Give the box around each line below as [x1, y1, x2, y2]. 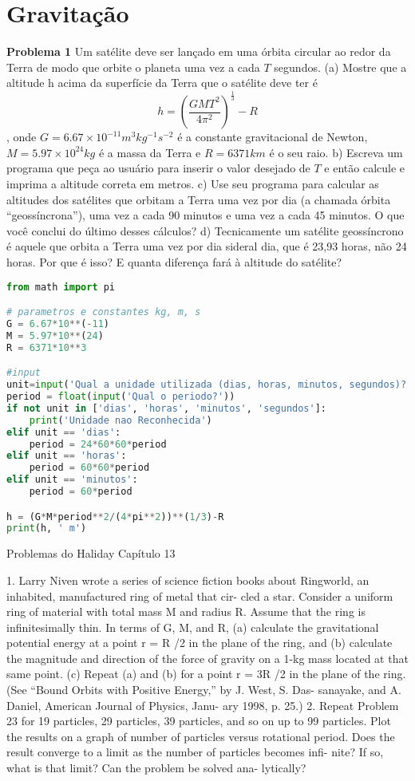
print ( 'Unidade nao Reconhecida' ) [29, 414, 212, 426]
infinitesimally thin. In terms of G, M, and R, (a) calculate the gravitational [6, 618, 379, 635]
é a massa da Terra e [98, 144, 201, 160]
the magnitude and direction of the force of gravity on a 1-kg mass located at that [6, 649, 409, 666]
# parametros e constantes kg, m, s [6, 306, 201, 318]
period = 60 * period [29, 486, 132, 498]
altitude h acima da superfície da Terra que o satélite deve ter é [6, 74, 318, 91]
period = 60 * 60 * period [29, 462, 150, 474]
